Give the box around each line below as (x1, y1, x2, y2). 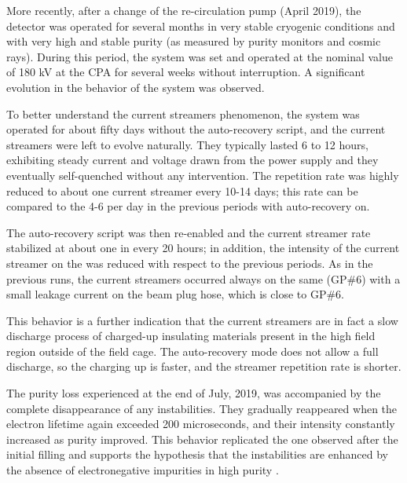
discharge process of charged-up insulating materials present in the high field (6, 327, 376, 344)
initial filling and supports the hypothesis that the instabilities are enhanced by (6, 446, 388, 463)
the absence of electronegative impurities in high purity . (6, 462, 279, 478)
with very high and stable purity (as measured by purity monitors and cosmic (6, 33, 381, 49)
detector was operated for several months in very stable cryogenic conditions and (6, 17, 395, 34)
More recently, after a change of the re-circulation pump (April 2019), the (6, 2, 361, 18)
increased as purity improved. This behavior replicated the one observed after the (6, 430, 398, 447)
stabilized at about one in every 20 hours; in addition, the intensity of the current (6, 240, 400, 256)
